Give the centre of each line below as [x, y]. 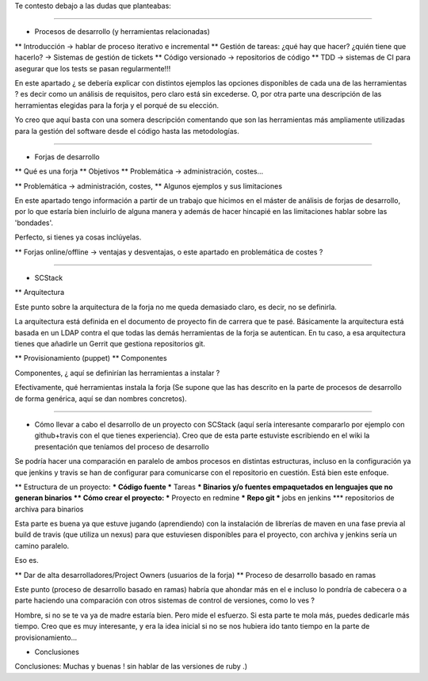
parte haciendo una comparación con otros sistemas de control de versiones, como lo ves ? [165, 601]
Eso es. [27, 560]
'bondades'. [34, 223]
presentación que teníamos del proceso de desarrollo [122, 446]
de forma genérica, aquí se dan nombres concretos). [101, 398]
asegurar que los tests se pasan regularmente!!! [93, 68]
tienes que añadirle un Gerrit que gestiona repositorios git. [110, 343]
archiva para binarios [49, 509]
